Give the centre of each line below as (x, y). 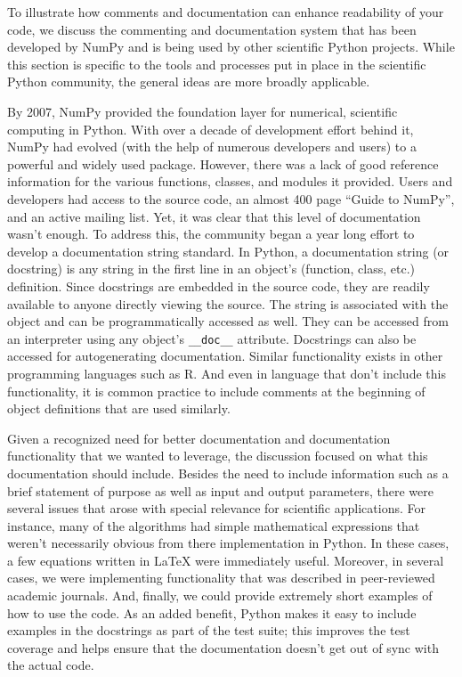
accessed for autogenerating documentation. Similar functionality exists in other (225, 356)
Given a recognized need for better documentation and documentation (199, 438)
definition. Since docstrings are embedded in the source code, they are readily (219, 285)
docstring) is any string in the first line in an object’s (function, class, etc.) (211, 269)
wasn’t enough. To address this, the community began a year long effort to (211, 234)
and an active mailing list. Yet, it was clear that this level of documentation (214, 216)
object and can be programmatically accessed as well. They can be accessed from (228, 321)
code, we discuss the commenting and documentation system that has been (212, 29)
